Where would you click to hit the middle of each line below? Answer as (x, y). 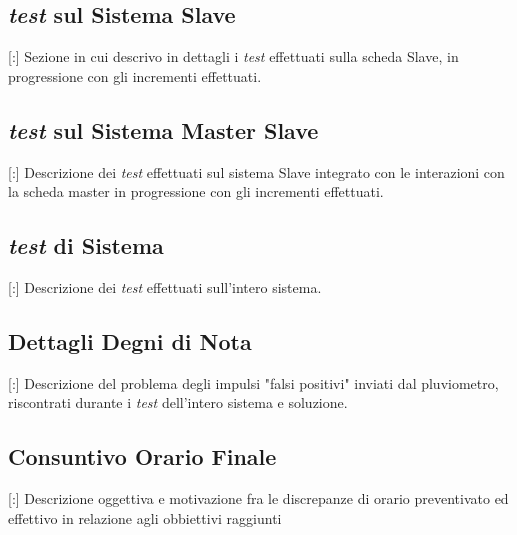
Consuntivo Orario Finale (142, 456)
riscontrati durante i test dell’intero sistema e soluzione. (178, 402)
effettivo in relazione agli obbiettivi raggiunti (145, 517)
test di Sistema (86, 245)
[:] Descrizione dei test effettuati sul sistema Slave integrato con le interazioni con (256, 171)
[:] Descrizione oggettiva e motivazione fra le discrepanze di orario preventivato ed (258, 498)
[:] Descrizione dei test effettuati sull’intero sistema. (165, 286)
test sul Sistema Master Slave (163, 129)
